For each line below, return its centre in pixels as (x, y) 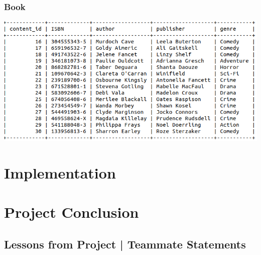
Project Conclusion (72, 211)
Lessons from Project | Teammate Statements (125, 244)
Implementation (60, 172)
